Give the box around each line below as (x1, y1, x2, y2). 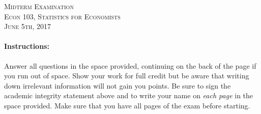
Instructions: (4, 41, 49, 51)
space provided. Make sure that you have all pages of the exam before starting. (4, 100, 250, 110)
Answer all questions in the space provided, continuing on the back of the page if (4, 60, 256, 71)
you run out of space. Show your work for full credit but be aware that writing (4, 70, 249, 81)
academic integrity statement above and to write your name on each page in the (4, 90, 253, 101)
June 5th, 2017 (4, 21, 51, 32)
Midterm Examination (4, 1, 74, 11)
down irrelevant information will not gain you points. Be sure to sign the (4, 80, 231, 91)
